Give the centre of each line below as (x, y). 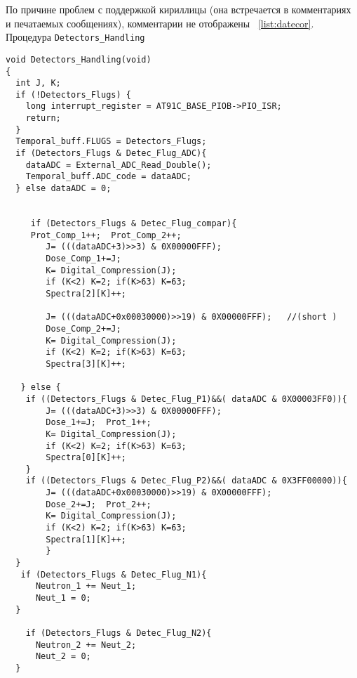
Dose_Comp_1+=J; (83, 259)
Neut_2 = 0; (63, 657)
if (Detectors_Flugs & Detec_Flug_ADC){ (111, 154)
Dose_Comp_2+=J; (83, 328)
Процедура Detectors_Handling (75, 37)
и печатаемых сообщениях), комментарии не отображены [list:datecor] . (160, 23)
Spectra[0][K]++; (86, 458)
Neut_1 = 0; (63, 598)
